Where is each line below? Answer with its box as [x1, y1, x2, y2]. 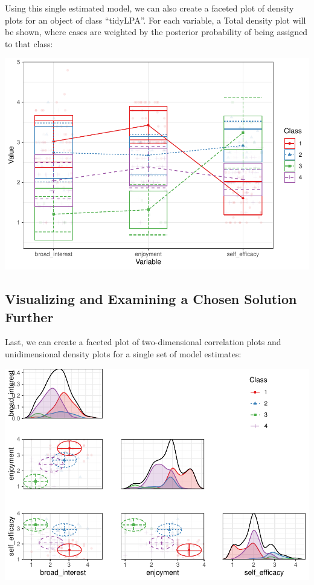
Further [5, 307, 54, 326]
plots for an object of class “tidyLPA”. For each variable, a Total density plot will [5, 13, 306, 26]
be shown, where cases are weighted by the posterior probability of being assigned [5, 25, 308, 38]
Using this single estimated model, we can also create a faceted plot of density [5, 2, 294, 14]
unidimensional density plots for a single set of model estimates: [5, 348, 242, 360]
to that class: [5, 37, 53, 50]
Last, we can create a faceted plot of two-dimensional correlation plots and [5, 335, 281, 348]
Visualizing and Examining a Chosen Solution [5, 289, 297, 308]
